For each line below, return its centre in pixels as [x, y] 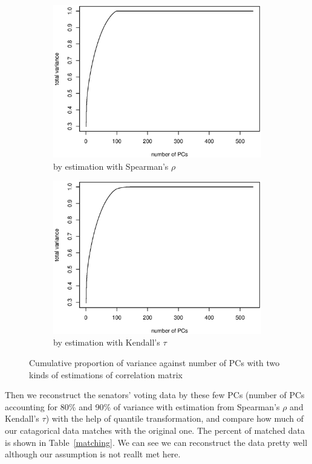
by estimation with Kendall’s [107, 342]
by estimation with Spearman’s [111, 166]
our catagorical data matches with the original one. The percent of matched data [155, 430]
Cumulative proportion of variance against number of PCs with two [154, 362]
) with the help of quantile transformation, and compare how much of [175, 418]
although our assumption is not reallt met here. [93, 454]
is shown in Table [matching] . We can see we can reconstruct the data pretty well [156, 442]
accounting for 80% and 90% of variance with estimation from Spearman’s [142, 406]
